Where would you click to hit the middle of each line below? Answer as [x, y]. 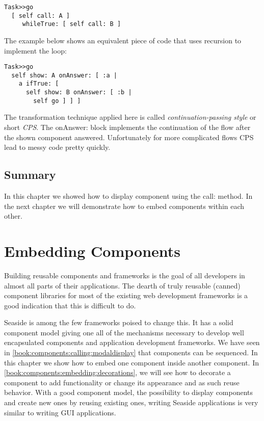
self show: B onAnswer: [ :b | [79, 93]
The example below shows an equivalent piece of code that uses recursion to [123, 40]
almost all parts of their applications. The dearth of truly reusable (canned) [122, 285]
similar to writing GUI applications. [60, 412]
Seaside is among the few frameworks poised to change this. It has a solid [119, 322]
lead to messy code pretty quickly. [57, 147]
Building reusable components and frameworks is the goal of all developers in [125, 275]
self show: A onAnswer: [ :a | [64, 75]
